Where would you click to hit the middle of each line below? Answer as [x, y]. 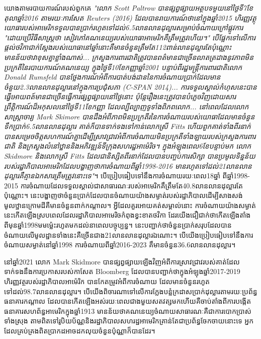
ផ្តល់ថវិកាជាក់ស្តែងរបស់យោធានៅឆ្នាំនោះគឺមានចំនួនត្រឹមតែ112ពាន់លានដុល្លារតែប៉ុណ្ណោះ [118, 47]
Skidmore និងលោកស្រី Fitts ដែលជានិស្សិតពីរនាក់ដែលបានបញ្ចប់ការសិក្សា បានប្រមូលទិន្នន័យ [130, 155]
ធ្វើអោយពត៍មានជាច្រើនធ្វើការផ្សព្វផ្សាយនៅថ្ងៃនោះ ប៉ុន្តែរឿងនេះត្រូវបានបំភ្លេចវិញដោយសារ [120, 96]
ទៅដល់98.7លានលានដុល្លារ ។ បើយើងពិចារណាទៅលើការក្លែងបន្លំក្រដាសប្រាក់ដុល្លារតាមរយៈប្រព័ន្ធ [131, 291]
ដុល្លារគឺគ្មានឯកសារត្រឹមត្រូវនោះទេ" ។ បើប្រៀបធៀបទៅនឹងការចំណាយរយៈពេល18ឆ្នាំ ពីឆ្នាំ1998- [127, 176]
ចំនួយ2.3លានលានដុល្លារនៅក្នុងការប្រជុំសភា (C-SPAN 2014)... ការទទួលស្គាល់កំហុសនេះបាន [130, 86]
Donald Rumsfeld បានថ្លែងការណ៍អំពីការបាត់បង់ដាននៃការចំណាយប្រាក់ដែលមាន [112, 77]
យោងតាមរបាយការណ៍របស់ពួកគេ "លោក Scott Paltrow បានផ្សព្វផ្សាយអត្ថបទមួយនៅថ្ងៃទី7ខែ [129, 8]
